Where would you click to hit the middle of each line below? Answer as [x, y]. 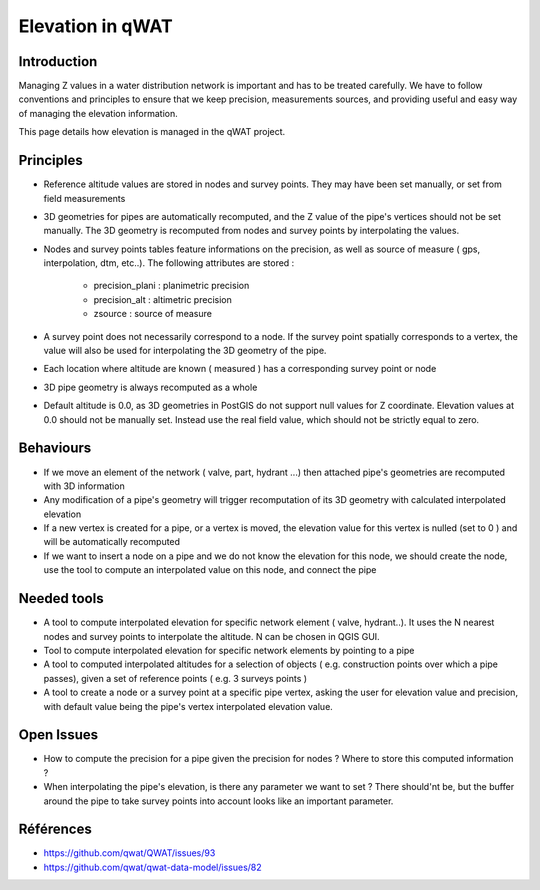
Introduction [58, 61]
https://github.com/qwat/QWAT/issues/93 [129, 853]
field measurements [84, 198]
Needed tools [61, 598]
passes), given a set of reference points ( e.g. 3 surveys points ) [175, 678]
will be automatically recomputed [111, 542]
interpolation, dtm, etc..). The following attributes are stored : [169, 263]
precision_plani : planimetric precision [171, 286]
